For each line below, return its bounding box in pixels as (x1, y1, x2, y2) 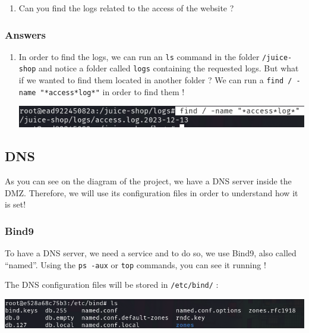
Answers (5, 27, 46, 42)
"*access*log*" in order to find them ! (40, 85, 185, 98)
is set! (5, 198, 26, 211)
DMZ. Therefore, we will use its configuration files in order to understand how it (5, 186, 298, 199)
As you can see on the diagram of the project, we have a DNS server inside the (5, 175, 292, 187)
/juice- (262, 53, 292, 62)
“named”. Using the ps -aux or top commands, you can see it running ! (5, 258, 266, 271)
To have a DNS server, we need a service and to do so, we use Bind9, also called (5, 247, 297, 259)
